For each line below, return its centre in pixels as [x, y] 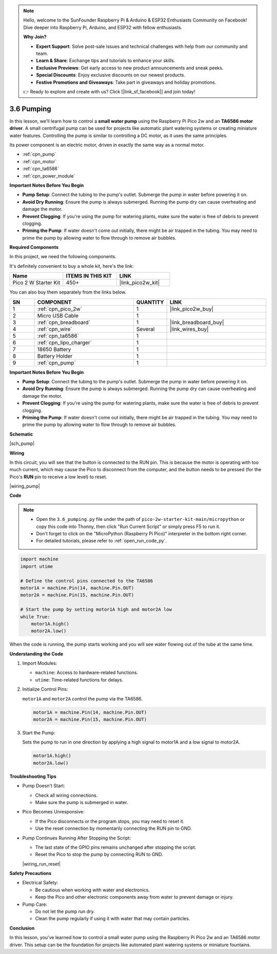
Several [145, 329]
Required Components [34, 247]
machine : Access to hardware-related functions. [87, 673]
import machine [39, 559]
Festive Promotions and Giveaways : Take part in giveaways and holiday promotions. [126, 82]
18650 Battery [54, 349]
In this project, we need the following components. [63, 257]
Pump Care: [35, 904]
